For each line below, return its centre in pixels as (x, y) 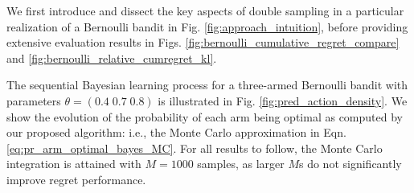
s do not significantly (350, 164)
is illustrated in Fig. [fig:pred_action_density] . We (283, 100)
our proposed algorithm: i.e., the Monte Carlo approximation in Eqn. (176, 132)
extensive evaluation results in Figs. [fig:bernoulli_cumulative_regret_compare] (203, 42)
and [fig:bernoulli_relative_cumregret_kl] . (112, 57)
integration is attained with (74, 164)
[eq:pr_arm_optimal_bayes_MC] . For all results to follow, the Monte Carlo (195, 148)
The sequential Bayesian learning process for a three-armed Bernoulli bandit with (207, 85)
